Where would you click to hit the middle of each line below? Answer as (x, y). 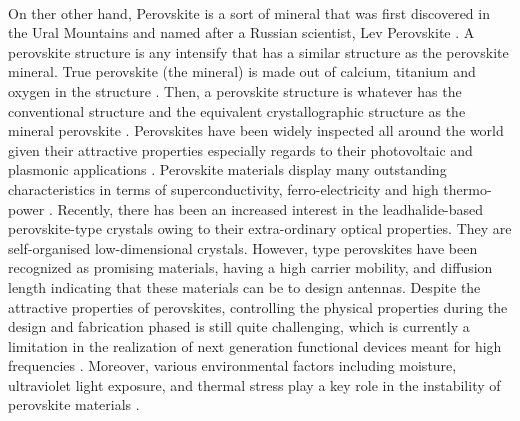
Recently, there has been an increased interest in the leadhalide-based (270, 208)
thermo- (467, 188)
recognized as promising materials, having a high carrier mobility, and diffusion (250, 267)
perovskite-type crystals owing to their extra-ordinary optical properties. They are (260, 228)
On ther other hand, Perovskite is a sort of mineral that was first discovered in (249, 12)
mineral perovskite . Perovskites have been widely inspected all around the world (256, 130)
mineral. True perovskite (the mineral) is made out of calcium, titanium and (242, 71)
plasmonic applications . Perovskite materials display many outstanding (227, 169)
